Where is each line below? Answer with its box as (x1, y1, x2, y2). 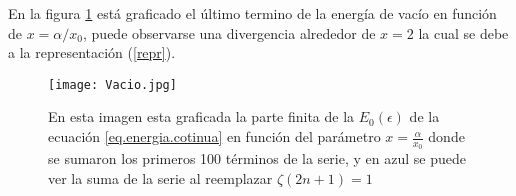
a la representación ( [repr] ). (8, 42, 176, 63)
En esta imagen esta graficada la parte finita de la (48, 106, 355, 127)
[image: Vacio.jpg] (48, 77, 177, 92)
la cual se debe (418, 22, 509, 43)
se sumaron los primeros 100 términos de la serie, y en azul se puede (48, 148, 466, 169)
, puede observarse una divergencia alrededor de (83, 22, 376, 43)
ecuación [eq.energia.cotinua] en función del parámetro (48, 126, 381, 147)
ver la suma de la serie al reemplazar (48, 167, 273, 188)
